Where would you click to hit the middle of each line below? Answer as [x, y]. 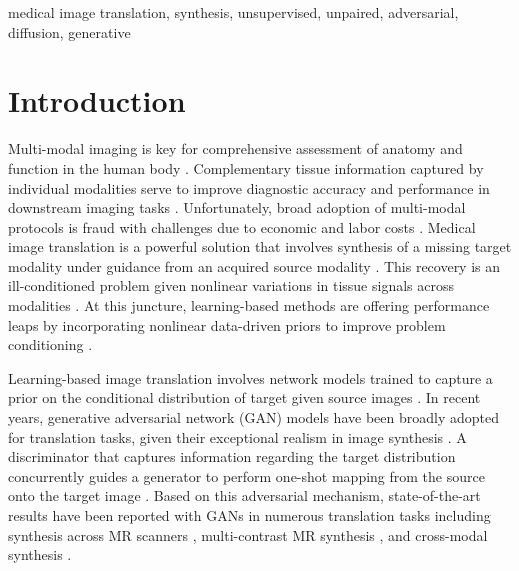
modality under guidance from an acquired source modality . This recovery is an [254, 265]
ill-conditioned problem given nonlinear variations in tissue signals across [231, 285]
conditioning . [50, 344]
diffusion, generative [69, 31]
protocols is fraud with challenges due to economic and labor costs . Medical [242, 226]
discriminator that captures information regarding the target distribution [232, 456]
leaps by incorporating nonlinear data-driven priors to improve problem [227, 324]
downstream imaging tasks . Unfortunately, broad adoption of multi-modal [237, 207]
